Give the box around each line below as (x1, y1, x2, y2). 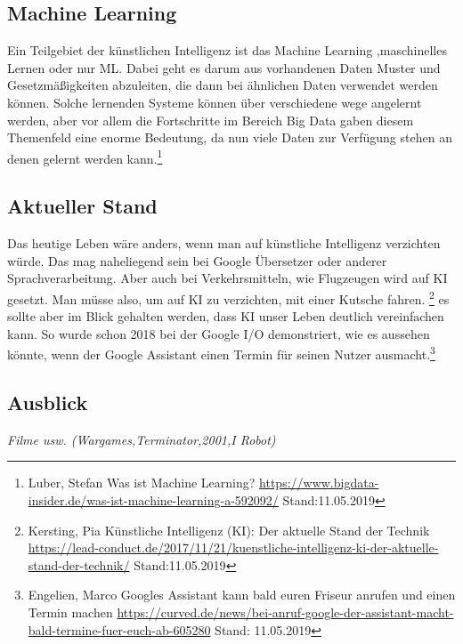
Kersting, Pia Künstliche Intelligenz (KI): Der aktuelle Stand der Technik (28, 520, 430, 539)
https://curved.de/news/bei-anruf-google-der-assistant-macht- (117, 603, 454, 622)
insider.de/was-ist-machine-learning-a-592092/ (28, 491, 279, 510)
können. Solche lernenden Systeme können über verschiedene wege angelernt (7, 93, 422, 111)
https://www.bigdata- (259, 473, 379, 492)
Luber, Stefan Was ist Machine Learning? (28, 473, 256, 492)
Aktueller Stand (7, 192, 158, 220)
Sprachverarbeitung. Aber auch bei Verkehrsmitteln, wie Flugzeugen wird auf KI (7, 269, 448, 287)
